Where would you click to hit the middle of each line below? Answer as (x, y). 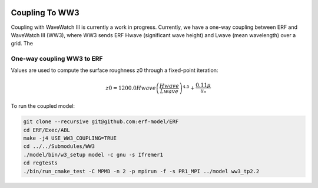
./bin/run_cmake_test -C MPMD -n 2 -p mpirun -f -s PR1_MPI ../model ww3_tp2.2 (141, 171)
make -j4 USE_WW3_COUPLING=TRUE (70, 138)
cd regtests (41, 163)
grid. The (22, 44)
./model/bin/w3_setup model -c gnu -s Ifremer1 (93, 154)
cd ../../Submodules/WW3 (59, 146)
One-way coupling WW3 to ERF (57, 59)
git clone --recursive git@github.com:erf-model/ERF (101, 122)
